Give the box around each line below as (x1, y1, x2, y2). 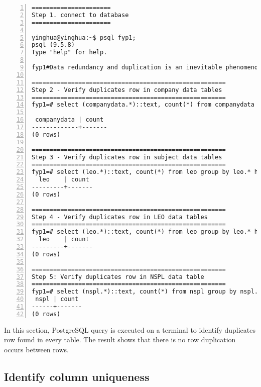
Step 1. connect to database (32, 11, 129, 19)
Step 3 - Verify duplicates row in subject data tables (32, 153, 222, 161)
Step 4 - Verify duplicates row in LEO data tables (32, 213, 208, 221)
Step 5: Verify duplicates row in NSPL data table (32, 273, 204, 280)
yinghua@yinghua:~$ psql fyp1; (32, 34, 136, 41)
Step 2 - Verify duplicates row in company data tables (32, 86, 222, 93)
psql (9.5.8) (32, 41, 75, 49)
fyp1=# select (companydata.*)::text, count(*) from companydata (32, 101, 254, 109)
